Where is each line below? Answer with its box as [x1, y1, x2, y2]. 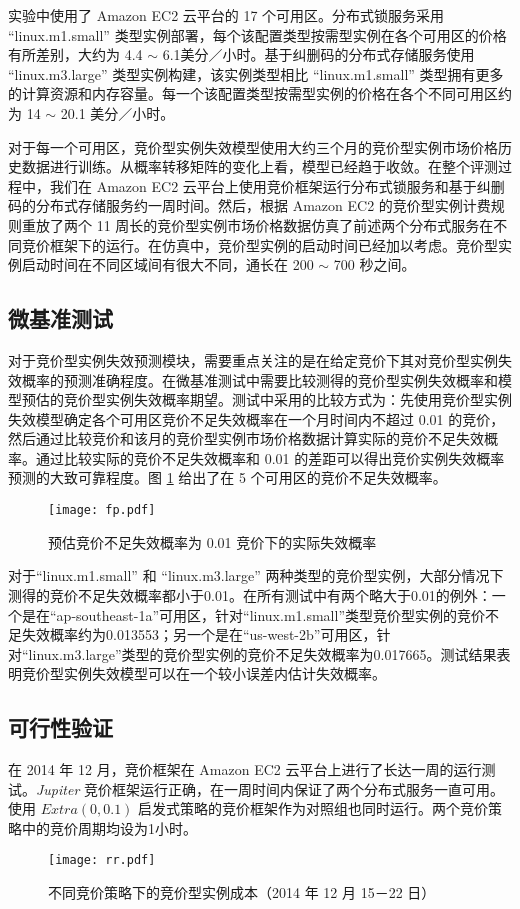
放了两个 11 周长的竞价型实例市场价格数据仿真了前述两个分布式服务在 [35, 214, 494, 235]
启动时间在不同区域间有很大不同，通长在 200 [21, 254, 314, 275]
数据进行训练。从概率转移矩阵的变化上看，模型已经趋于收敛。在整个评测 [21, 156, 498, 177]
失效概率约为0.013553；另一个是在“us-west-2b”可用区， [21, 624, 377, 645]
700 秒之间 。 [333, 254, 416, 275]
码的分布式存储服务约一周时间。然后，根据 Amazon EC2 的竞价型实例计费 [8, 195, 491, 216]
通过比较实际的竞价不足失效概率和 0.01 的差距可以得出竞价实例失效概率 [35, 447, 505, 468]
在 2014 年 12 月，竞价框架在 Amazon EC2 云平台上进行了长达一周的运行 [8, 759, 482, 780]
